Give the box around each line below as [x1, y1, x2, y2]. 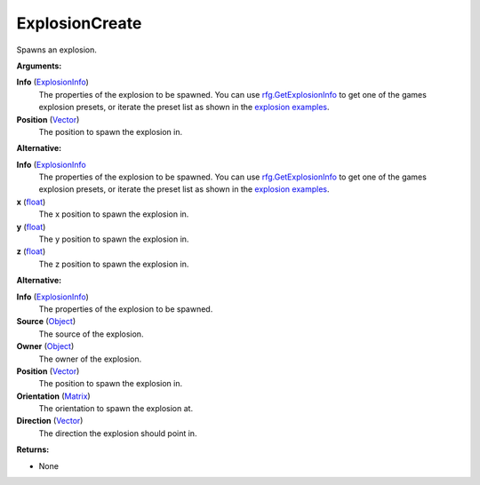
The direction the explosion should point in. [38, 427, 197, 439]
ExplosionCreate [16, 13, 142, 33]
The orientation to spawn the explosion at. [38, 403, 194, 414]
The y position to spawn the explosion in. [38, 234, 189, 244]
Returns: [16, 444, 50, 455]
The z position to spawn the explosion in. [38, 258, 189, 269]
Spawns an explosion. [16, 44, 98, 55]
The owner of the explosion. [38, 354, 142, 364]
